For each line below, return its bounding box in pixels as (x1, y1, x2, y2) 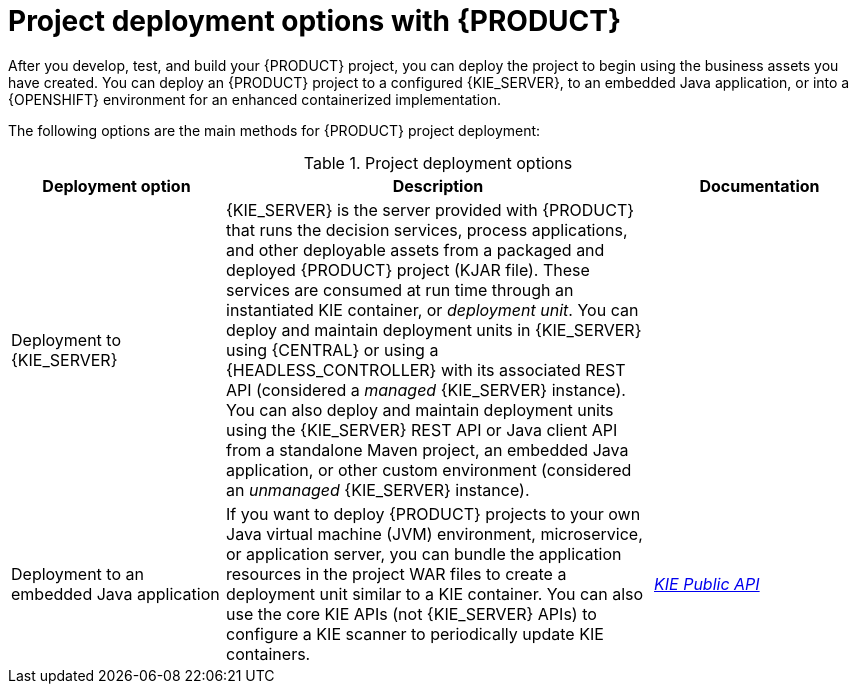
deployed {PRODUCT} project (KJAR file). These (226, 259, 590, 280)
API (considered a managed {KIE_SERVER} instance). (226, 379, 626, 400)
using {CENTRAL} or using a (226, 339, 439, 360)
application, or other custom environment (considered (226, 459, 632, 480)
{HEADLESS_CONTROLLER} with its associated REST (226, 359, 626, 380)
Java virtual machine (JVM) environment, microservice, (226, 523, 643, 544)
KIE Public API (654, 573, 760, 594)
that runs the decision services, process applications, (226, 219, 628, 240)
